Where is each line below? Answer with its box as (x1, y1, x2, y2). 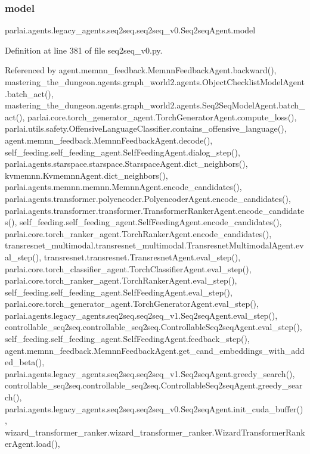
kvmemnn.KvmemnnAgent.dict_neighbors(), (5, 169, 168, 181)
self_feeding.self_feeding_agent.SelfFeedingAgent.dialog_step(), (5, 145, 240, 158)
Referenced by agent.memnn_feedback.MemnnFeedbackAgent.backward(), (5, 64, 277, 76)
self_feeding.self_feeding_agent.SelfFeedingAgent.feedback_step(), (5, 332, 250, 345)
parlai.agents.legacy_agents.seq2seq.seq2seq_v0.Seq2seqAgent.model (5, 24, 256, 36)
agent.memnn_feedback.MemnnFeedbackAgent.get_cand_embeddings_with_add (5, 344, 305, 356)
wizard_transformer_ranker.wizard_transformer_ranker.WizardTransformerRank (5, 425, 305, 438)
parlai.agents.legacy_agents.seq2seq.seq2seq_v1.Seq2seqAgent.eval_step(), (5, 309, 278, 321)
